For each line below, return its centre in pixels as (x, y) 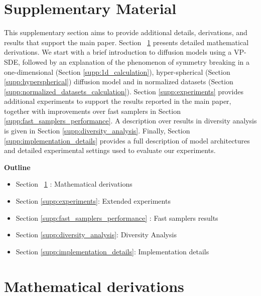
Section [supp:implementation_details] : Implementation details (112, 251)
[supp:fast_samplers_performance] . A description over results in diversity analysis (130, 121)
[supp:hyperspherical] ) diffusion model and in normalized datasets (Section (119, 82)
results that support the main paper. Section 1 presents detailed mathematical (126, 42)
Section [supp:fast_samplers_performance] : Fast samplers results (117, 217)
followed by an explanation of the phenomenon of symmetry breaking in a (136, 61)
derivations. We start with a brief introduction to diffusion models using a (118, 52)
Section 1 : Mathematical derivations (74, 184)
